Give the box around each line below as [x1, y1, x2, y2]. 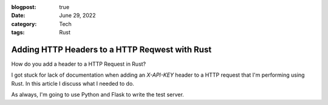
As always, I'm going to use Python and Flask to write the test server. [11, 91, 185, 98]
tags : [11, 29, 25, 36]
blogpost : [11, 4, 36, 10]
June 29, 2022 [59, 12, 96, 19]
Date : [11, 12, 26, 19]
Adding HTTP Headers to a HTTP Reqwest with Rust [11, 44, 212, 54]
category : [11, 20, 37, 27]
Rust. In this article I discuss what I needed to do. [11, 80, 135, 87]
